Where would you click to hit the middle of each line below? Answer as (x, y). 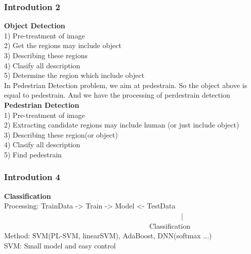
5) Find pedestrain (33, 154)
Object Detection (35, 26)
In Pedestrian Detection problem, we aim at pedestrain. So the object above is (126, 85)
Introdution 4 (32, 177)
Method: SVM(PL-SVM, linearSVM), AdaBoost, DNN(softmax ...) (108, 236)
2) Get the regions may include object (63, 45)
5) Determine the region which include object (74, 75)
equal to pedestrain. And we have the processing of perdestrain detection (117, 95)
